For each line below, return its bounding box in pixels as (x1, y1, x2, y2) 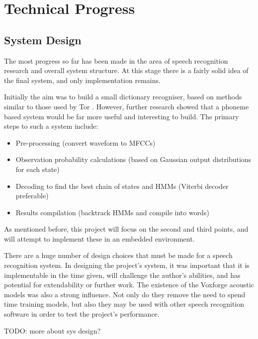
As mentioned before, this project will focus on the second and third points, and (4, 224, 249, 234)
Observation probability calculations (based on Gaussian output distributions (15, 154, 252, 165)
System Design (4, 32, 82, 47)
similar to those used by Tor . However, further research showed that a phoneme (4, 101, 249, 111)
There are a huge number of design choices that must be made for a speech (4, 250, 233, 260)
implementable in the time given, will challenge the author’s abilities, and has (4, 269, 241, 280)
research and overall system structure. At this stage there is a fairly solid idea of (4, 65, 249, 76)
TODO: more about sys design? (4, 325, 101, 336)
